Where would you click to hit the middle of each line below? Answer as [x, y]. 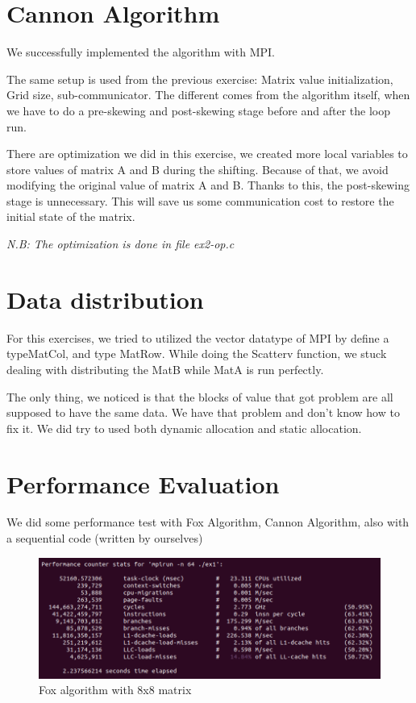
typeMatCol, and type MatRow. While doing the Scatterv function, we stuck [197, 354]
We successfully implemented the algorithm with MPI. [141, 52]
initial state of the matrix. [71, 216]
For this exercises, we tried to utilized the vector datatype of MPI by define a [198, 337]
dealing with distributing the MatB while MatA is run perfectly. [165, 369]
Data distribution [105, 299]
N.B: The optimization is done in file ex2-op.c [121, 244]
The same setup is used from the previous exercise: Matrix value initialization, [200, 79]
